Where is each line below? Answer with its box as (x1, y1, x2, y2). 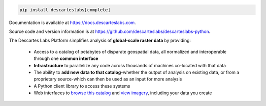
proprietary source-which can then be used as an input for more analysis (33, 76, 182, 82)
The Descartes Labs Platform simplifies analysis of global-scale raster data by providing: (9, 37, 191, 44)
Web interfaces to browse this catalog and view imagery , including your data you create (33, 90, 212, 96)
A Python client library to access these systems (33, 83, 131, 89)
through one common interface (33, 55, 99, 61)
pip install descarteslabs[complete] (19, 7, 111, 12)
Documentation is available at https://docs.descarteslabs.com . (9, 20, 136, 26)
